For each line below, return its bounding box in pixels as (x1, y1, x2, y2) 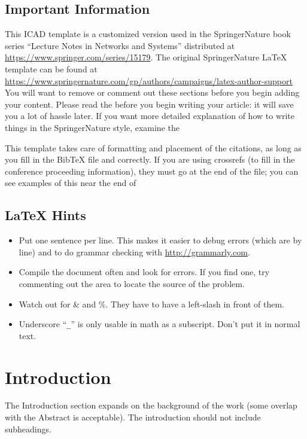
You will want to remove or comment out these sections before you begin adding (5, 86, 300, 99)
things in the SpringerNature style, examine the (5, 121, 180, 133)
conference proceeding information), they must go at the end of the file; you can (5, 164, 299, 177)
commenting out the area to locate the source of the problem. (19, 277, 245, 289)
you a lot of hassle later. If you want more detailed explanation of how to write (5, 109, 295, 122)
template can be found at (5, 62, 98, 75)
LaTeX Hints (5, 206, 86, 224)
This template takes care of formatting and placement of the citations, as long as (5, 141, 302, 154)
